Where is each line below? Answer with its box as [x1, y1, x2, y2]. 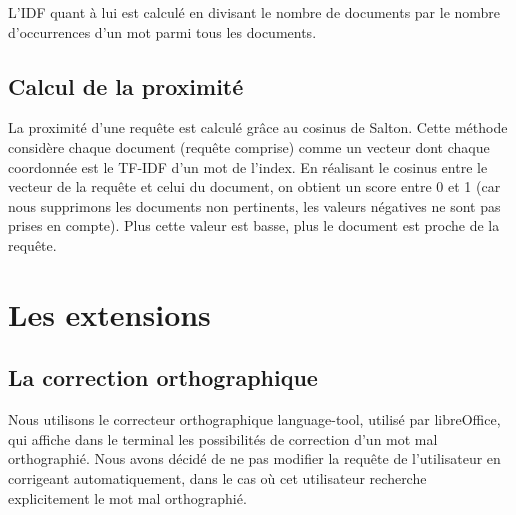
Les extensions [8, 293, 211, 334]
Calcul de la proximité [8, 70, 244, 101]
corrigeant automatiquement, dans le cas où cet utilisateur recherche [8, 467, 427, 488]
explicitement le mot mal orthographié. [8, 487, 247, 508]
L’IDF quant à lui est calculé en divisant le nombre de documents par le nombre [8, 2, 501, 22]
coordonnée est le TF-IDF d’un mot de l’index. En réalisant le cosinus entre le [8, 156, 488, 177]
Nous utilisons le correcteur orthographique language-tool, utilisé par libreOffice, [8, 409, 501, 430]
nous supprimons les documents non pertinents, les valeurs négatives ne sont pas [8, 195, 501, 216]
